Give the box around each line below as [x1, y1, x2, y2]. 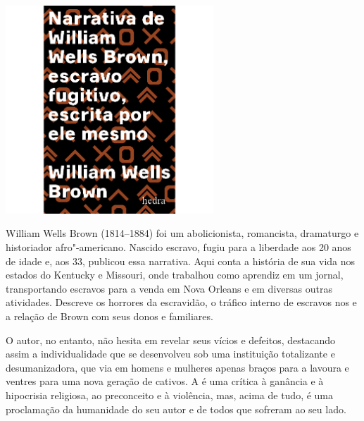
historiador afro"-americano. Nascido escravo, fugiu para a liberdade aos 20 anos [6, 239, 351, 254]
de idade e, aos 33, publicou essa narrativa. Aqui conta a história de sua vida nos [6, 253, 356, 268]
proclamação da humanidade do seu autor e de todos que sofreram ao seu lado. [6, 401, 346, 416]
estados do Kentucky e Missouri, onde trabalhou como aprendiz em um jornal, [6, 267, 344, 282]
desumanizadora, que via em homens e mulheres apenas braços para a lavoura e [6, 360, 349, 374]
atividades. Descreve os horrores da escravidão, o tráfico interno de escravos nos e [6, 295, 357, 310]
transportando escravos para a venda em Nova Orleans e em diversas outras [6, 281, 332, 295]
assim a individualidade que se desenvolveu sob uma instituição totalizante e [6, 346, 335, 361]
